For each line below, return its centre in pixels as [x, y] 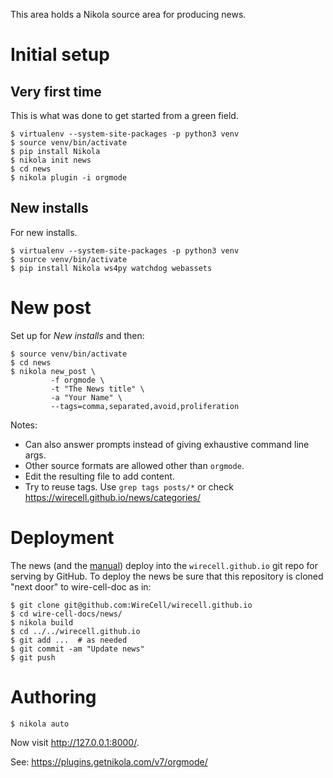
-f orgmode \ [77, 380]
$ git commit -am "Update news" [77, 649]
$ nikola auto [40, 724]
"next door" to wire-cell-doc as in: [81, 586]
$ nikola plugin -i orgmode [69, 178]
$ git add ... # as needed [69, 640]
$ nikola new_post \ [53, 371]
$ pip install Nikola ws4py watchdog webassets [111, 268]
